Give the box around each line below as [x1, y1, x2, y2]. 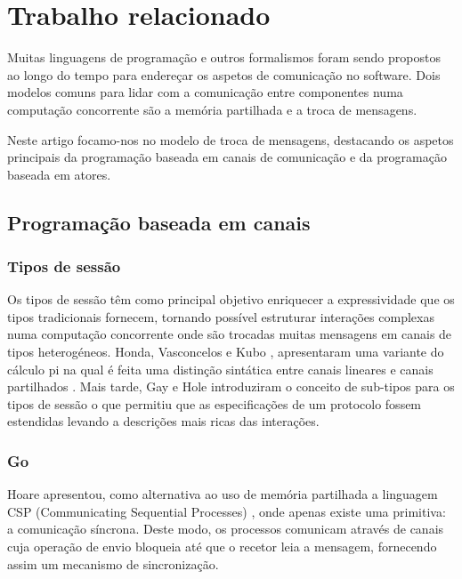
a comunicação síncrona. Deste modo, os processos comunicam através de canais [7, 519, 444, 538]
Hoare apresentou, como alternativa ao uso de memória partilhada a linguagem [7, 485, 438, 503]
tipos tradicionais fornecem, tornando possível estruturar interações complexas [7, 307, 434, 326]
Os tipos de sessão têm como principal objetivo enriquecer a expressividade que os [7, 290, 455, 309]
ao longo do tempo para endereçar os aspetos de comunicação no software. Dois [7, 65, 441, 84]
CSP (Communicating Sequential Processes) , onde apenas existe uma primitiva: [7, 502, 446, 520]
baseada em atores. [7, 165, 111, 183]
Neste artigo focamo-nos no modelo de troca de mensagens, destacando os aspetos [7, 130, 454, 149]
